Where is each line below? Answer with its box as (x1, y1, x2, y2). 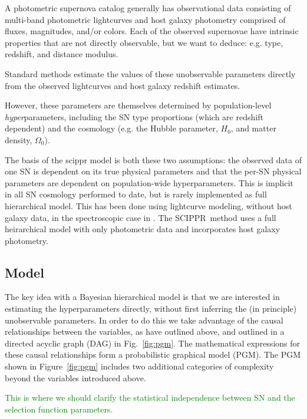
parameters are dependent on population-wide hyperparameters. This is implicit (5, 176, 293, 189)
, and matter (230, 122, 276, 134)
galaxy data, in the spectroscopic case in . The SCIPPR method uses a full (5, 211, 276, 223)
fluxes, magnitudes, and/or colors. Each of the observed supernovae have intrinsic (5, 25, 299, 37)
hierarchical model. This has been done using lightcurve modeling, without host (5, 199, 292, 212)
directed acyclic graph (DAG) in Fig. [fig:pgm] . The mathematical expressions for (5, 336, 301, 349)
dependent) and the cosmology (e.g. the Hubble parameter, (5, 122, 218, 134)
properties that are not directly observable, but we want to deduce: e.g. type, (5, 36, 283, 48)
